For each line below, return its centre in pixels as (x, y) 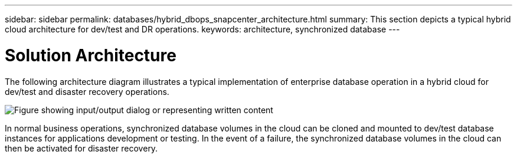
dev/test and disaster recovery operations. (87, 91)
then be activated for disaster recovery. (81, 148)
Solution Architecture (91, 55)
